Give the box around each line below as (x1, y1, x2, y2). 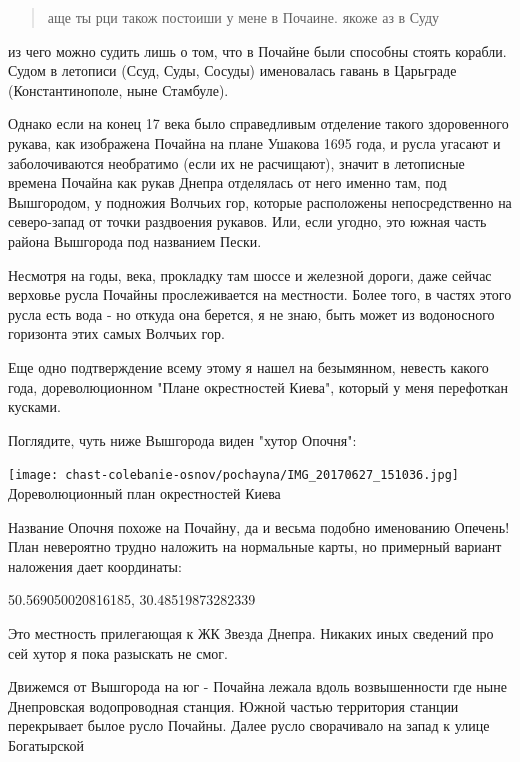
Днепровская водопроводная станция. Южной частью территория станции (8, 695, 459, 716)
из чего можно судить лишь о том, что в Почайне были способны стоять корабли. (8, 40, 507, 61)
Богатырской (8, 734, 84, 755)
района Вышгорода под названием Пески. (8, 230, 262, 251)
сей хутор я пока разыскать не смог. (8, 642, 228, 663)
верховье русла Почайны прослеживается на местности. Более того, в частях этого (8, 284, 512, 305)
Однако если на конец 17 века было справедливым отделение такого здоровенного (8, 113, 509, 134)
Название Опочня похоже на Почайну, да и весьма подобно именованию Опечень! (8, 516, 510, 537)
